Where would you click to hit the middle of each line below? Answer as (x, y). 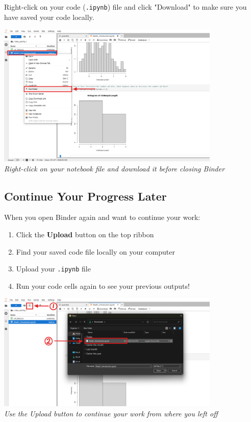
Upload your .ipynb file (53, 269)
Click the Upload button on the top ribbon (85, 234)
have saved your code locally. (49, 17)
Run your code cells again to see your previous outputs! (103, 286)
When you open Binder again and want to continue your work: (102, 217)
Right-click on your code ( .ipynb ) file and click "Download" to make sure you (125, 7)
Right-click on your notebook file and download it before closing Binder (115, 168)
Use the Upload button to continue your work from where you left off (111, 413)
